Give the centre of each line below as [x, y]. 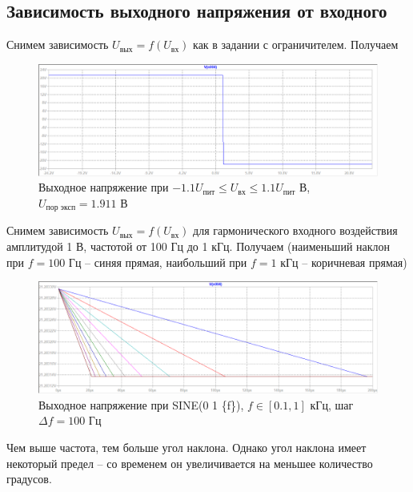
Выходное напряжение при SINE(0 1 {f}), [141, 404]
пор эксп [61, 208]
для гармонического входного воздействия [295, 230]
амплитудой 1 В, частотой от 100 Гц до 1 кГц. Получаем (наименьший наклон [198, 246]
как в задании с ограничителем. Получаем [296, 44]
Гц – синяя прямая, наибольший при [158, 262]
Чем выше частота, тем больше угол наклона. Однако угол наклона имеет [186, 447]
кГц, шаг [332, 404]
